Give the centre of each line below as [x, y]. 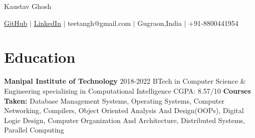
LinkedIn [47, 23]
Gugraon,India [160, 23]
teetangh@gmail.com [99, 23]
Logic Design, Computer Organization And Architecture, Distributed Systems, [124, 120]
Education [40, 57]
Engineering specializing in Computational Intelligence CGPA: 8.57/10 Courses [127, 90]
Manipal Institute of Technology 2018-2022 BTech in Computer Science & [125, 81]
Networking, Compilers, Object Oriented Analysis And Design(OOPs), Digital [124, 110]
